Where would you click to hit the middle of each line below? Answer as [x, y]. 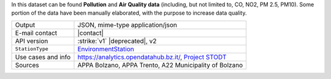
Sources [27, 65]
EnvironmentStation [106, 49]
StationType [32, 49]
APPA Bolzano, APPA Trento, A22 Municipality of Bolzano [160, 65]
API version [32, 41]
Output [25, 24]
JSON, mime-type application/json [127, 24]
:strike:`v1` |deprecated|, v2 [117, 41]
